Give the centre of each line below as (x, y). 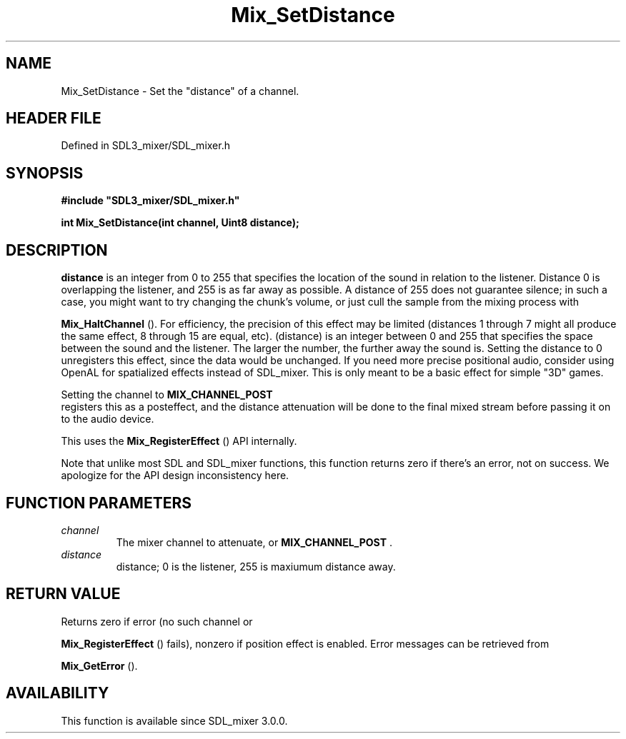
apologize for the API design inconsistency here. (175, 476)
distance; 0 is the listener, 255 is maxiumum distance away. (256, 566)
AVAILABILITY (58, 693)
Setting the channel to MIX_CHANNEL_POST (167, 395)
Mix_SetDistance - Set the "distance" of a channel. (180, 91)
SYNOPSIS (45, 173)
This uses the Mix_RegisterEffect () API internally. (179, 441)
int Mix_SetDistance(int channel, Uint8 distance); (180, 223)
